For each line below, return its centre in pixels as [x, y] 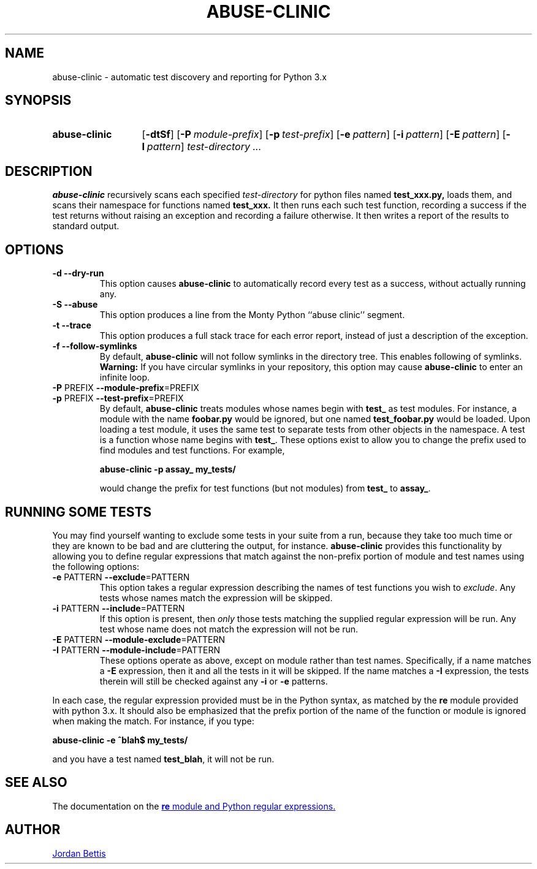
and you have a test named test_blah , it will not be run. [163, 759]
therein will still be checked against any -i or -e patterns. [214, 681]
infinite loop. [125, 378]
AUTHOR [33, 830]
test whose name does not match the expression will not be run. [229, 629]
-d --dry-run [78, 273]
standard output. [86, 226]
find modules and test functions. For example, [192, 450]
